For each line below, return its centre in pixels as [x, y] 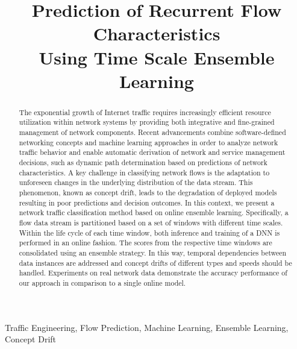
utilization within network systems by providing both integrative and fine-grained [147, 122]
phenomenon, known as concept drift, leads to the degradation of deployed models [148, 192]
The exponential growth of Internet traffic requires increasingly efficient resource [145, 112]
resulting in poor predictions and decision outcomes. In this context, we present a [147, 202]
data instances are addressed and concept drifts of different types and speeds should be [155, 263]
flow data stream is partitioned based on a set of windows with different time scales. [151, 222]
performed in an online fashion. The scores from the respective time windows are [145, 243]
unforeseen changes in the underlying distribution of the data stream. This [136, 182]
